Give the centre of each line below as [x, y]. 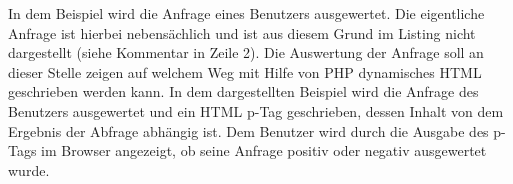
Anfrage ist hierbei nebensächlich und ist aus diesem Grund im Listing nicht [242, 32]
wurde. [29, 169]
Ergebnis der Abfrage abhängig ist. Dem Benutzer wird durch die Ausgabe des [248, 130]
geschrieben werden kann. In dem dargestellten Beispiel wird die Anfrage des [243, 91]
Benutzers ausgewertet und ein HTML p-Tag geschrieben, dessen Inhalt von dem [256, 110]
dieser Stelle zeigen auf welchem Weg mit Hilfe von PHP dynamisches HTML [245, 71]
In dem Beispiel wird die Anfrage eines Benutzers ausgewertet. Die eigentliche [246, 13]
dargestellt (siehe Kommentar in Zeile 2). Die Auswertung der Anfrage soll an [246, 52]
